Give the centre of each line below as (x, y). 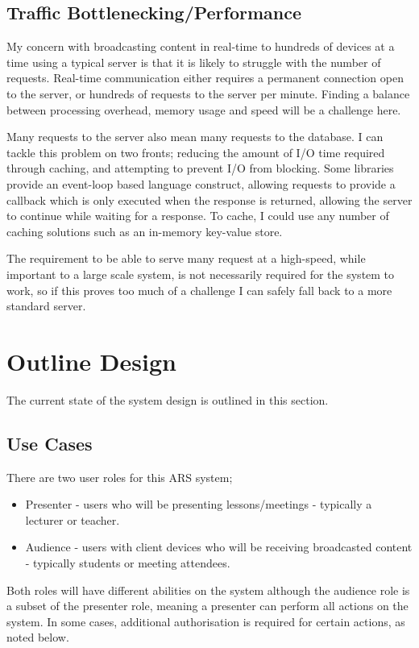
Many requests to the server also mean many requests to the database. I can (195, 137)
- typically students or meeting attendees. (128, 563)
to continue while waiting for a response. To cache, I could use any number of (198, 216)
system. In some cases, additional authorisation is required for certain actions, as (206, 621)
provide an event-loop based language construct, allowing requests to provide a (201, 183)
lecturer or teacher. (73, 519)
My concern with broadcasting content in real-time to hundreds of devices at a (201, 46)
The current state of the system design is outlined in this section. (168, 399)
